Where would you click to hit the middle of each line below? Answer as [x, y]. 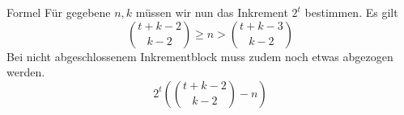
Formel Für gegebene [59, 12]
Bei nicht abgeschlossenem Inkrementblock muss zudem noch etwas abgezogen [200, 56]
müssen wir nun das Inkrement [212, 12]
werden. [26, 72]
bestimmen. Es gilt [351, 12]
